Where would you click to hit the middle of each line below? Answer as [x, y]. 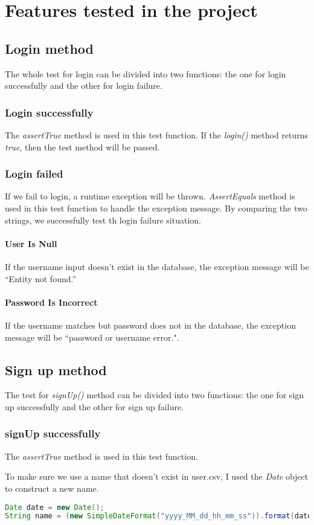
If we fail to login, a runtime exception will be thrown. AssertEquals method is [150, 196]
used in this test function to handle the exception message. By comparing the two [156, 208]
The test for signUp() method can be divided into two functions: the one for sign [155, 395]
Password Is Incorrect [51, 302]
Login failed [34, 174]
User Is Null [31, 243]
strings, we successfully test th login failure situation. [103, 220]
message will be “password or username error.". [92, 337]
